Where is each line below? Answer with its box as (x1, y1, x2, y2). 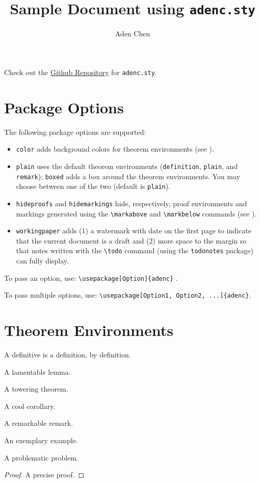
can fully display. (16, 255, 69, 266)
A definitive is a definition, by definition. (4, 349, 131, 360)
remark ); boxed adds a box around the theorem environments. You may (16, 171, 240, 181)
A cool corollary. (4, 400, 56, 411)
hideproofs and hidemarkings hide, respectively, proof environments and (16, 198, 247, 208)
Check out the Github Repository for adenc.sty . (4, 66, 157, 77)
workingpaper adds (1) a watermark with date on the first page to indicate (16, 225, 251, 236)
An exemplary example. (4, 435, 78, 446)
